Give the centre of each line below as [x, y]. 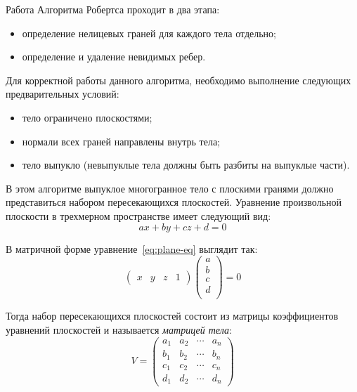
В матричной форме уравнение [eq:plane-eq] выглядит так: [132, 248]
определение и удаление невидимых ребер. [114, 57]
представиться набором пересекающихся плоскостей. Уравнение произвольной [174, 202]
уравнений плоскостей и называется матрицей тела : [119, 329]
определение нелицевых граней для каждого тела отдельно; [149, 33]
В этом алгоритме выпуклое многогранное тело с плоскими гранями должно [170, 188]
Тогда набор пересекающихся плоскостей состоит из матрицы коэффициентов [172, 316]
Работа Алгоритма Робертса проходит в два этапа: [113, 9]
